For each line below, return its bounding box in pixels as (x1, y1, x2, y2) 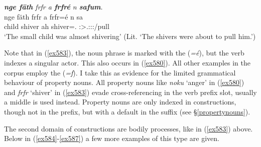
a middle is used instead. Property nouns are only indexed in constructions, (4, 96, 236, 107)
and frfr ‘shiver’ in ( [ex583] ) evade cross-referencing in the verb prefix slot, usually (4, 86, 257, 97)
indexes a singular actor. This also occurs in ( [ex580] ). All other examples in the (4, 57, 251, 67)
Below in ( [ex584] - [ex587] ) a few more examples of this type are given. (4, 133, 219, 143)
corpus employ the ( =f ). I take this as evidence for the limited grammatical (4, 67, 236, 77)
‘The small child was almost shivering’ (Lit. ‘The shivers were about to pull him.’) (4, 30, 256, 41)
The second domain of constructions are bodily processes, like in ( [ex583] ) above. (4, 123, 253, 133)
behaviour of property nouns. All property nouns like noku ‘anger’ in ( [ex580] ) (4, 77, 244, 87)
